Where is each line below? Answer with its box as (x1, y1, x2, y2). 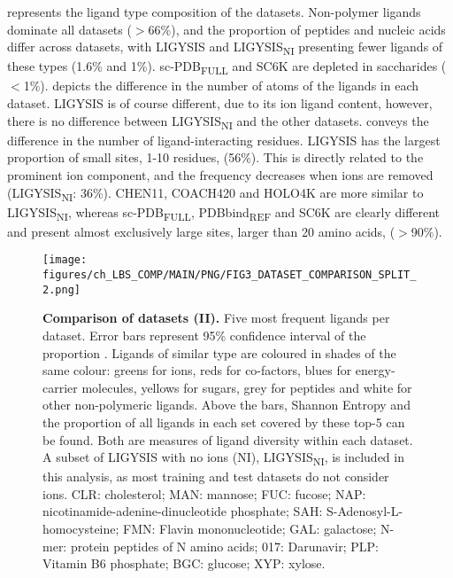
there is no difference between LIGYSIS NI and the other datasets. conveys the (7, 111, 429, 132)
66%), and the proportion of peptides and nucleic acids (148, 20, 446, 38)
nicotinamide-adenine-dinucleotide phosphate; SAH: (42, 502, 323, 520)
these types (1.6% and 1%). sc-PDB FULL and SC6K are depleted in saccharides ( (7, 57, 447, 78)
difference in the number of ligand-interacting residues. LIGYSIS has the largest (7, 130, 441, 149)
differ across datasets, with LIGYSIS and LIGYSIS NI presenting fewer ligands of (7, 37, 443, 58)
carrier (42, 378, 78, 396)
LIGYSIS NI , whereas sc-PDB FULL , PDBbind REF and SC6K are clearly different (7, 202, 441, 223)
